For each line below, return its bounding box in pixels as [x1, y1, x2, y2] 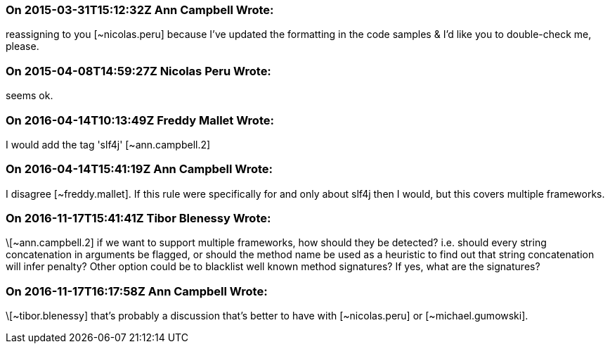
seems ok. [6, 89, 53, 102]
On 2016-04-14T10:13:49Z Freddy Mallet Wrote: [6, 113, 274, 127]
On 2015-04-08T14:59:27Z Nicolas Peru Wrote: [6, 63, 271, 78]
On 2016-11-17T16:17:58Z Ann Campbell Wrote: [6, 284, 268, 298]
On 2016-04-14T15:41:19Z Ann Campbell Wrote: [6, 162, 273, 177]
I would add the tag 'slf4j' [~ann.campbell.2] [6, 138, 211, 151]
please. [6, 40, 39, 53]
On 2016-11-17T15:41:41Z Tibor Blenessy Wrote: [6, 211, 271, 225]
